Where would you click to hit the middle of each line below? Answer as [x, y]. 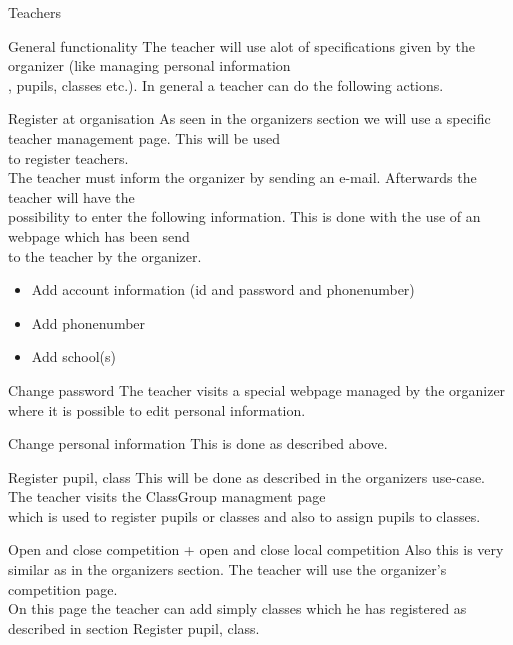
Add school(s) [73, 356]
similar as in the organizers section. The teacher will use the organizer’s [227, 569]
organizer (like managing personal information [149, 65]
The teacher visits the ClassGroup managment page [167, 496]
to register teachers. [68, 157]
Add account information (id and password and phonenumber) [223, 289]
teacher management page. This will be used [144, 137]
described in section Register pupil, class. [134, 627]
